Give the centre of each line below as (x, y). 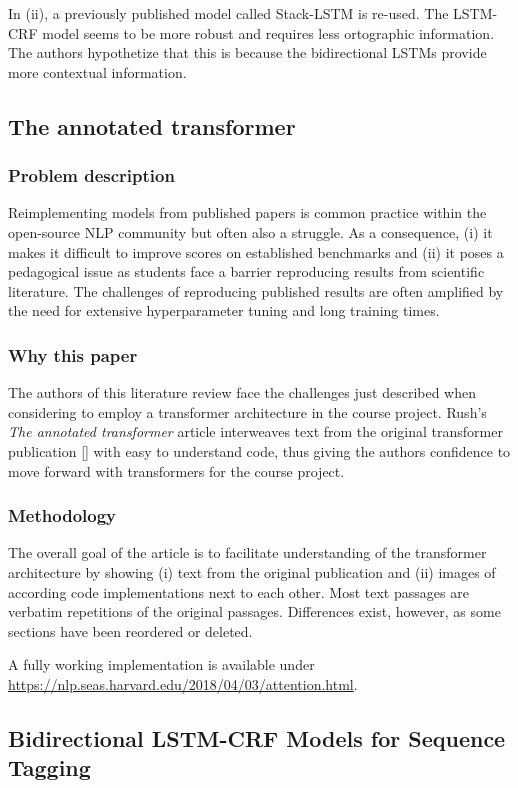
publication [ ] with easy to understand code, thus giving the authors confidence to (259, 450)
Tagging (49, 767)
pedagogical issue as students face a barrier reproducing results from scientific (246, 271)
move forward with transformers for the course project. (176, 470)
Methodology (62, 515)
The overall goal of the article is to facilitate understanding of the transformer (247, 552)
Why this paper (73, 354)
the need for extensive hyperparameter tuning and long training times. (224, 310)
